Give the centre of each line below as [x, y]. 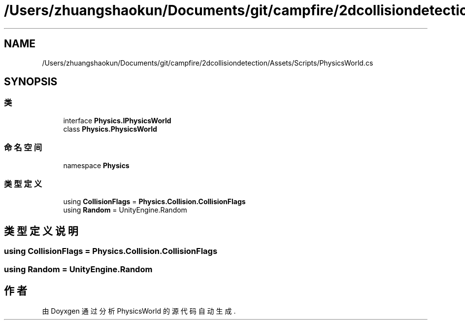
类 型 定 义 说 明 [41, 231]
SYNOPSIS [31, 82]
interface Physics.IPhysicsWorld [117, 120]
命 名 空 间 [23, 148]
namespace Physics [96, 165]
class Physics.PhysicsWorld [110, 129]
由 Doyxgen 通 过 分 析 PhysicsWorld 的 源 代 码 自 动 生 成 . [139, 311]
